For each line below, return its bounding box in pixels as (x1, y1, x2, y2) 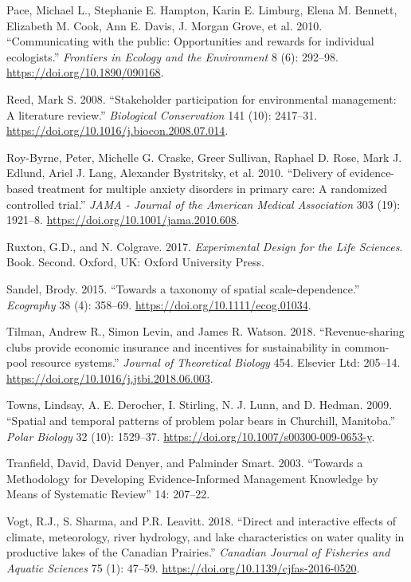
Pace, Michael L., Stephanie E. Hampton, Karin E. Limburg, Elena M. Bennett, (6, 2, 397, 18)
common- (344, 338, 389, 355)
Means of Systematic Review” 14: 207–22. (6, 486, 210, 502)
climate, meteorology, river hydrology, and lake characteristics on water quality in (6, 528, 405, 545)
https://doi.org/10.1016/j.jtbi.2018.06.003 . (6, 369, 213, 386)
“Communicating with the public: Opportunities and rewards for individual (6, 33, 374, 49)
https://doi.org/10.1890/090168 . (6, 64, 164, 81)
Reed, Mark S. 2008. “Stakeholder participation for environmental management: (6, 90, 397, 107)
